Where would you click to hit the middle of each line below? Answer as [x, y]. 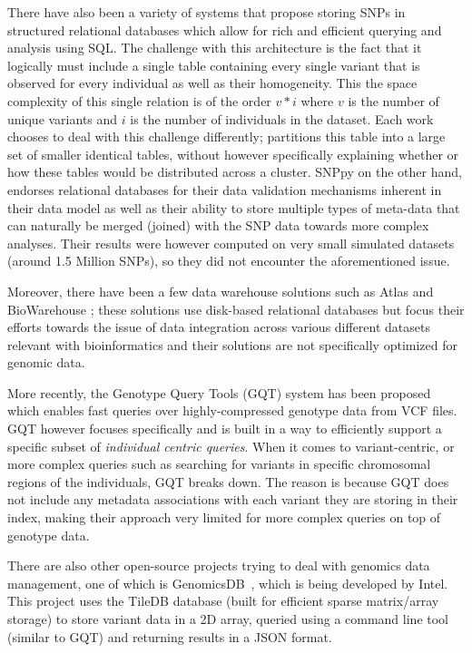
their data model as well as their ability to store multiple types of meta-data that [234, 207]
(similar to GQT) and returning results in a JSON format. [170, 636]
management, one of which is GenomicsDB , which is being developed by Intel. [228, 583]
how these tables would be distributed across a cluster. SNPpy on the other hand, [235, 172]
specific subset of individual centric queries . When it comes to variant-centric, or [231, 446]
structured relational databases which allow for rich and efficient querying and [225, 29]
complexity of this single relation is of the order [139, 100]
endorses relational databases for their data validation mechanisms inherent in [225, 189]
